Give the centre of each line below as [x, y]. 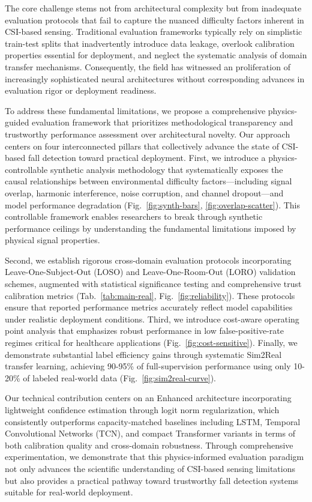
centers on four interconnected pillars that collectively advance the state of [142, 146]
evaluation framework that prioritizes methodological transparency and [163, 122]
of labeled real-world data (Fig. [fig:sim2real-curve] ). [120, 377]
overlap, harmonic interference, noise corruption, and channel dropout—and [144, 192]
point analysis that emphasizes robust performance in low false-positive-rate [145, 331]
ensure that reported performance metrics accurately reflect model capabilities [149, 307]
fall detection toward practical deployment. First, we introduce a [147, 158]
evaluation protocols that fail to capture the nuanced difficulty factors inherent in [154, 20]
